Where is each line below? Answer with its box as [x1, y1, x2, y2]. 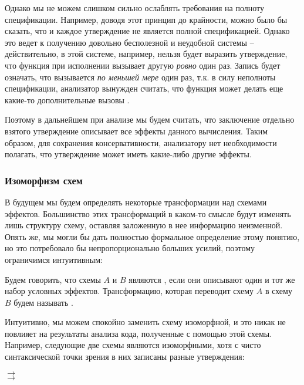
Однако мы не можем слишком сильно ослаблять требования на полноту [5, 2, 264, 13]
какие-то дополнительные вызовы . [5, 93, 130, 106]
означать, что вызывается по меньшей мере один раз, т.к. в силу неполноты [5, 70, 276, 83]
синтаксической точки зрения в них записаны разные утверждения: [5, 350, 245, 363]
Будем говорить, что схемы [5, 273, 101, 285]
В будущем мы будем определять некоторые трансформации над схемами [5, 195, 267, 208]
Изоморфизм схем [5, 173, 83, 187]
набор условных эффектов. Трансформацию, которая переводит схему [5, 285, 254, 297]
